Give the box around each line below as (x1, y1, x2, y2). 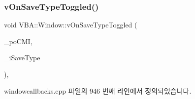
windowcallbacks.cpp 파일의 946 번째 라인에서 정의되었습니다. (4, 85, 192, 96)
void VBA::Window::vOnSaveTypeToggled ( (4, 20, 137, 30)
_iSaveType (4, 52, 40, 63)
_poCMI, (4, 36, 32, 46)
